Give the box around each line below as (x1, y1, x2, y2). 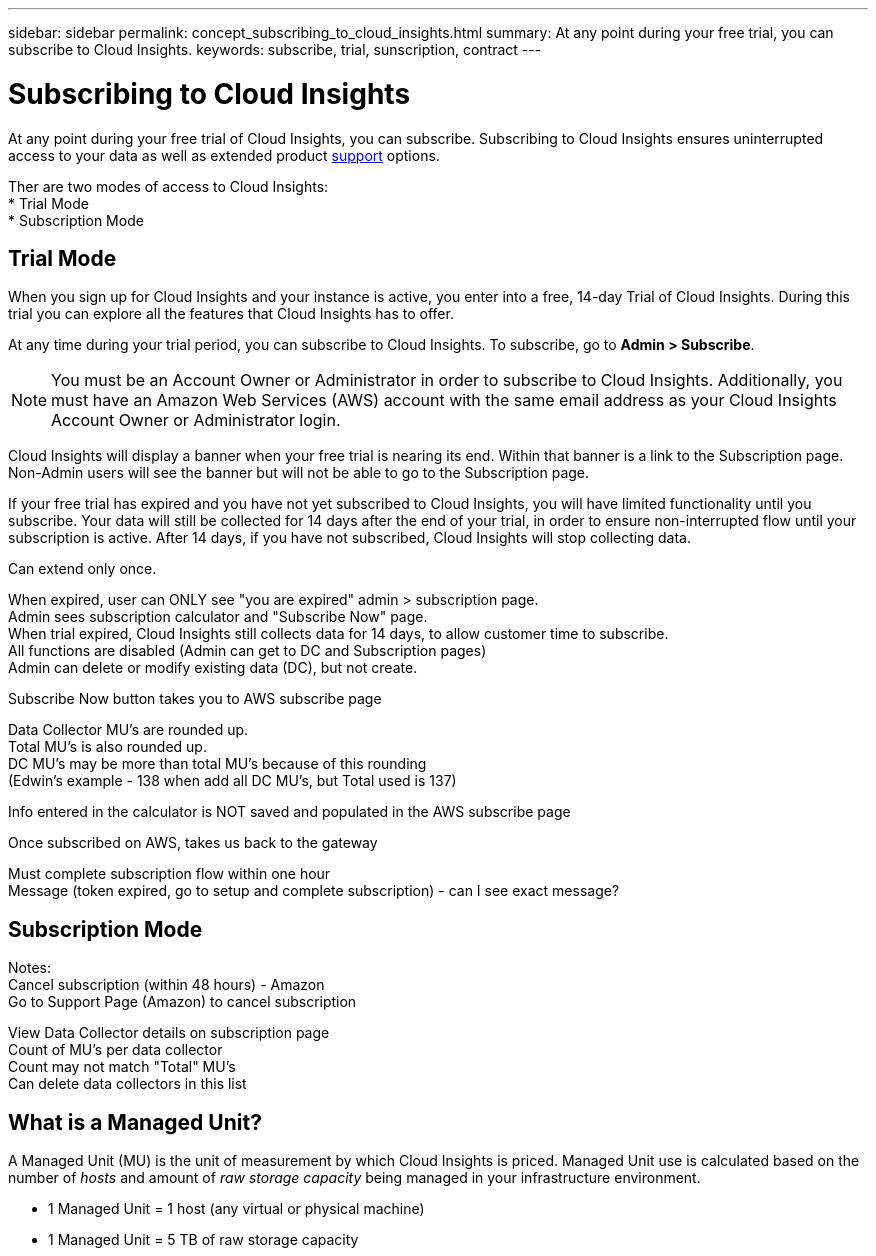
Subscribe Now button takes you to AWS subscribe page (8, 690, 382, 708)
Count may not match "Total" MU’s (8, 1058, 236, 1076)
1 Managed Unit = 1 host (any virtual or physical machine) (48, 1200, 425, 1218)
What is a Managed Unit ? (8, 1109, 262, 1135)
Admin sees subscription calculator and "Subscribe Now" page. (8, 608, 428, 626)
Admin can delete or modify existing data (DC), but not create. (8, 659, 418, 677)
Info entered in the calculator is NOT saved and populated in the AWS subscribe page (8, 803, 571, 821)
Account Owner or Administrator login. (51, 410, 341, 431)
